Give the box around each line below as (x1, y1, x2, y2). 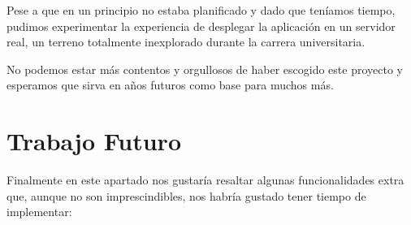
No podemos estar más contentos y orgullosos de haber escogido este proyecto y (6, 60, 403, 77)
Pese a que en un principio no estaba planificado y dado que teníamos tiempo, (6, 2, 396, 18)
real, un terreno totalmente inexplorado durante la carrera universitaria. (6, 33, 366, 50)
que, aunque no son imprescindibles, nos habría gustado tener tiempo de (6, 187, 366, 204)
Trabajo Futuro (6, 124, 181, 158)
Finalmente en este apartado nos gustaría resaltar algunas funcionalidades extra (6, 171, 405, 188)
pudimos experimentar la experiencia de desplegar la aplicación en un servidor (6, 17, 396, 34)
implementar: (6, 203, 72, 220)
